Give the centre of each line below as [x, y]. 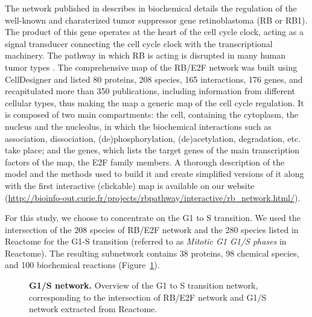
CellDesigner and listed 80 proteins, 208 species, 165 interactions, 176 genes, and [154, 79]
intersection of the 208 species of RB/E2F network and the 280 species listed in [152, 229]
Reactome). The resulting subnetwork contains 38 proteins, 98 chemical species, [152, 253]
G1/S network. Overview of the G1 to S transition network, [144, 285]
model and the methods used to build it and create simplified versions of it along [154, 174]
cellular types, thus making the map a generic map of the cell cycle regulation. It [154, 102]
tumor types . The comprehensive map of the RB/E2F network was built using [151, 67]
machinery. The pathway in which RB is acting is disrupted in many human [145, 55]
